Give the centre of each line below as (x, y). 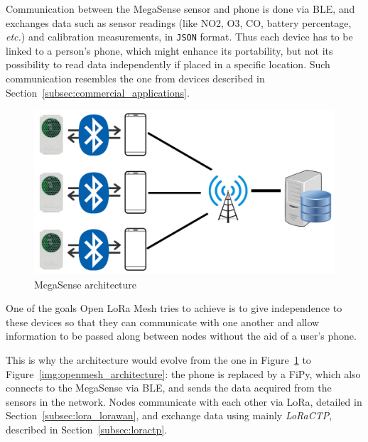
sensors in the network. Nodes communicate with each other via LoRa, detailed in (184, 401)
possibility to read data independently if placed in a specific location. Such (168, 64)
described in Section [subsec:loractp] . (87, 430)
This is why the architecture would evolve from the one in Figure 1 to (158, 360)
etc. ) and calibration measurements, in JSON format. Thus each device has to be (179, 37)
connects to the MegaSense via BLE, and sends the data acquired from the (169, 388)
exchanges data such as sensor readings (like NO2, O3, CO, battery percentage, (179, 22)
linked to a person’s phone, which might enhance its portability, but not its (169, 50)
